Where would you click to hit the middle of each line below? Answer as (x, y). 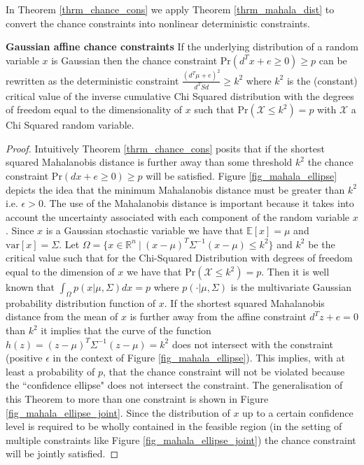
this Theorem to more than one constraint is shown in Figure (137, 399)
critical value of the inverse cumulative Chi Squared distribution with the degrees (180, 95)
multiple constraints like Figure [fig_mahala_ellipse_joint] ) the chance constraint (181, 439)
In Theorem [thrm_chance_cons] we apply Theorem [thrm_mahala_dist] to (170, 9)
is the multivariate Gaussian (291, 287)
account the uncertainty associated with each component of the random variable (178, 216)
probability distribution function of (81, 302)
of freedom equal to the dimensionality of (94, 109)
